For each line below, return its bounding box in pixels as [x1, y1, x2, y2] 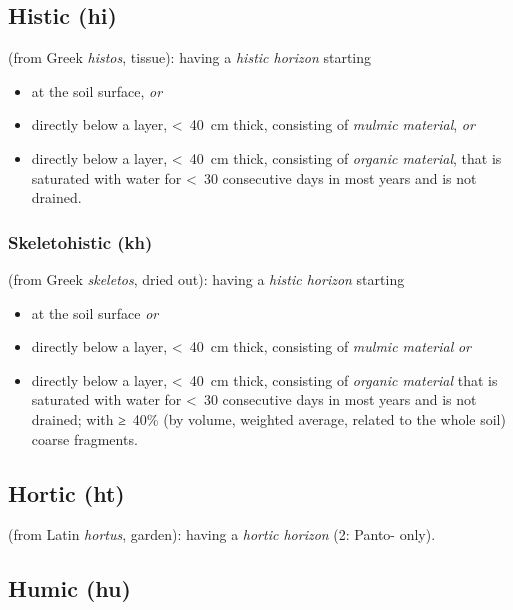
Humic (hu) [8, 573, 131, 604]
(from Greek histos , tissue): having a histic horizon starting [8, 47, 372, 68]
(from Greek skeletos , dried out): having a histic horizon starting [8, 268, 405, 289]
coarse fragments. [31, 428, 138, 449]
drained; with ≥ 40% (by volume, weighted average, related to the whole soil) [31, 408, 506, 429]
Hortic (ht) [8, 477, 125, 508]
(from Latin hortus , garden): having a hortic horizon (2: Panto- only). [8, 524, 436, 545]
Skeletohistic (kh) [8, 229, 153, 254]
